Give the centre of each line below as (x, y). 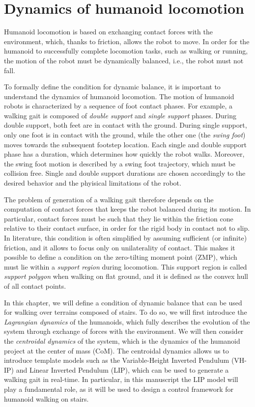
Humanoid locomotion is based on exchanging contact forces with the (108, 32)
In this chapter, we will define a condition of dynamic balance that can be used (123, 302)
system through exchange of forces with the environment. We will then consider (124, 331)
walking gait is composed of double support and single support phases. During (120, 115)
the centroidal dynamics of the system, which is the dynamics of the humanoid (122, 340)
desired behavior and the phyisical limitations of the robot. (93, 183)
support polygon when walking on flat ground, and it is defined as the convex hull (126, 276)
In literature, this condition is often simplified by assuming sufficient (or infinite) (126, 238)
